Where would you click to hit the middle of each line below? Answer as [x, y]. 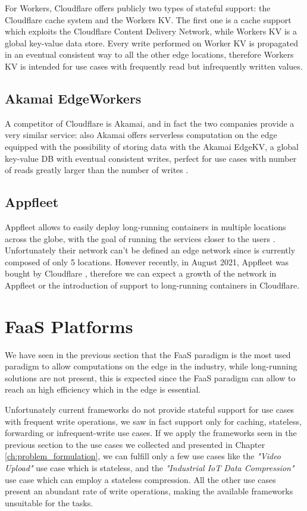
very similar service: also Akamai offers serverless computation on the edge [141, 135]
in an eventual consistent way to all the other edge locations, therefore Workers [149, 54]
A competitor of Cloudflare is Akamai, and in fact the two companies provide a [150, 123]
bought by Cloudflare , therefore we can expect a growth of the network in [141, 273]
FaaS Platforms [69, 326]
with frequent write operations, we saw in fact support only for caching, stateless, [153, 421]
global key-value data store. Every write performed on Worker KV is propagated [152, 43]
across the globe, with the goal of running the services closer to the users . [140, 238]
